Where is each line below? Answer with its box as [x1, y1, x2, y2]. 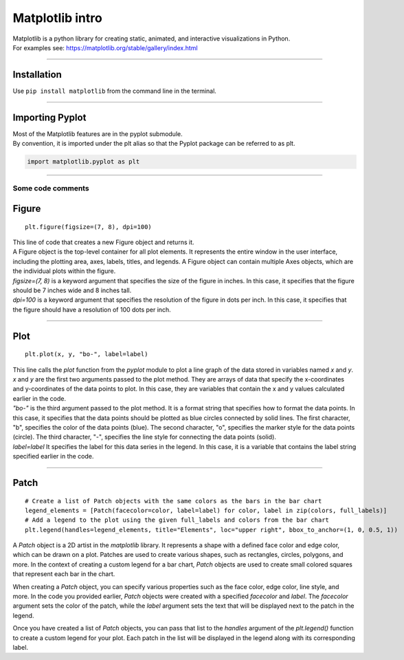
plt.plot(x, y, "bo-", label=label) [25, 351, 148, 358]
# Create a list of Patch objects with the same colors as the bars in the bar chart [25, 497, 322, 505]
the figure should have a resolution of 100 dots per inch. [12, 305, 171, 313]
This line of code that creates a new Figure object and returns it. [12, 238, 194, 247]
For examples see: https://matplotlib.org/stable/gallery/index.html [12, 43, 199, 52]
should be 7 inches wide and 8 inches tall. [12, 286, 132, 295]
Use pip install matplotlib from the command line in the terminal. [12, 87, 216, 95]
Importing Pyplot [12, 111, 87, 123]
